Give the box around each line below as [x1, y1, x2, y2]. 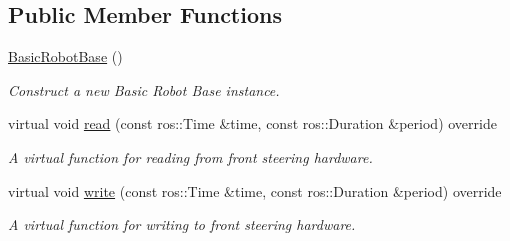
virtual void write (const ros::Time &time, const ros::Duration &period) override [8, 180, 502, 201]
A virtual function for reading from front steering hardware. [8, 146, 373, 167]
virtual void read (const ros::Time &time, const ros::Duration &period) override [8, 113, 497, 134]
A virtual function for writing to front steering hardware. [8, 214, 356, 235]
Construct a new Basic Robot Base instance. [8, 79, 280, 100]
